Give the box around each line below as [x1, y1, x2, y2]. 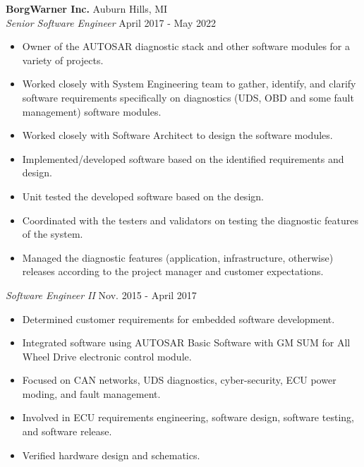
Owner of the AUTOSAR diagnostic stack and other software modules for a [22, 39, 350, 54]
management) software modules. [22, 104, 162, 119]
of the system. [22, 226, 83, 241]
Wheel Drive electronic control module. [22, 348, 192, 363]
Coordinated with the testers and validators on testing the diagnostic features [22, 212, 359, 227]
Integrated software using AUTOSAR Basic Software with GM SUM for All [22, 335, 351, 350]
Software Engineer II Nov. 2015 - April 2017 [6, 287, 197, 302]
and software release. [22, 424, 112, 439]
